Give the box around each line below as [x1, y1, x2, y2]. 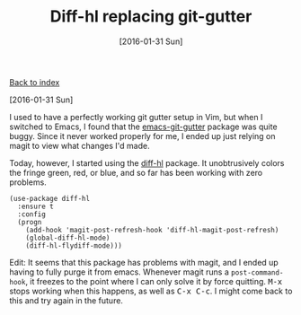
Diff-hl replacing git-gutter [49, 6, 252, 27]
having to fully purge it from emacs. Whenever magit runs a [9, 267, 229, 277]
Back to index [9, 76, 60, 87]
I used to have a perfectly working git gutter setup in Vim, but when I [9, 111, 263, 122]
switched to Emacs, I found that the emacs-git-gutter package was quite [9, 121, 278, 132]
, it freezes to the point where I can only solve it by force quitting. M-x [25, 276, 283, 286]
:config [17, 209, 47, 219]
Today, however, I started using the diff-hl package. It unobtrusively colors [9, 157, 285, 168]
